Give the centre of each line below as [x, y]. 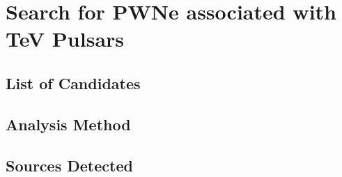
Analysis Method [68, 124]
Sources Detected [69, 165]
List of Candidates [73, 83]
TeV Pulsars [65, 39]
